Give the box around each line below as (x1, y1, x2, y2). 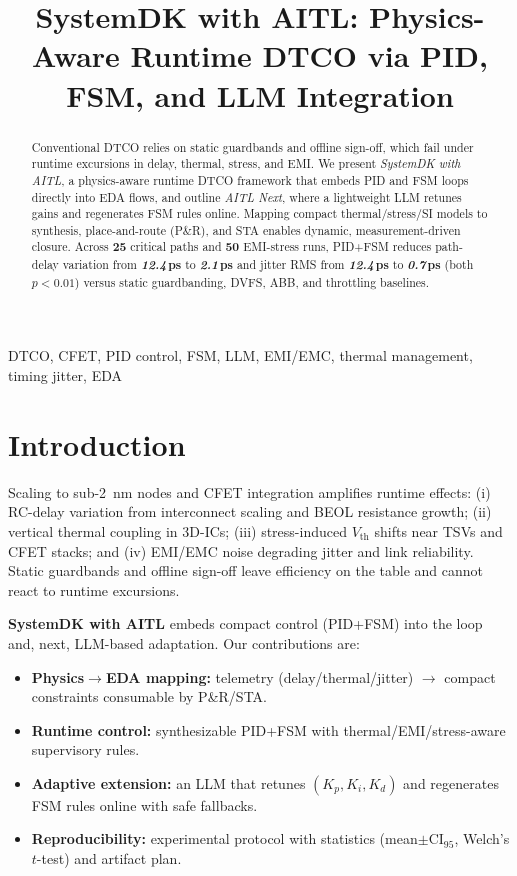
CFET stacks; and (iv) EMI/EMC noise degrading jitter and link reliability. (8, 540, 474, 561)
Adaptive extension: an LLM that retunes (31, 772, 306, 793)
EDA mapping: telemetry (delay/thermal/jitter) (105, 666, 414, 687)
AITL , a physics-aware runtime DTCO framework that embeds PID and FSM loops (31, 171, 469, 188)
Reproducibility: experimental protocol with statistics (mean (31, 828, 418, 849)
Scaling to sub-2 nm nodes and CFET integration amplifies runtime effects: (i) (8, 481, 491, 502)
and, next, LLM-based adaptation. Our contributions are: (8, 632, 360, 653)
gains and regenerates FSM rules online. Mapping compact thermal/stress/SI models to (31, 205, 488, 222)
